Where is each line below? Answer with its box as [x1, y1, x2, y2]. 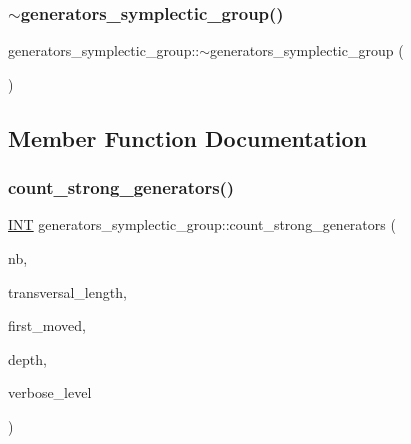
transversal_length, [8, 281, 127, 302]
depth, [8, 348, 47, 369]
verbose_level [8, 382, 92, 403]
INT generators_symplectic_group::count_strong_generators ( [8, 214, 396, 235]
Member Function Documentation [8, 122, 368, 153]
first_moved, [8, 315, 86, 336]
